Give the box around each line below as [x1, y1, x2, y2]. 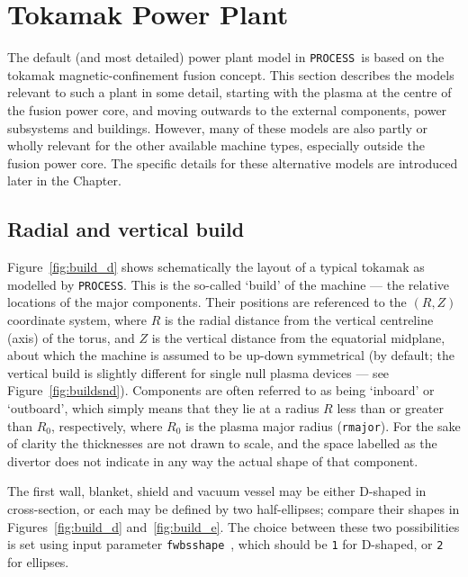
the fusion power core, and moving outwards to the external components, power [7, 100, 447, 119]
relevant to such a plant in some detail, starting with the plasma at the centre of [7, 83, 452, 102]
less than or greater [337, 398, 444, 417]
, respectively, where [51, 416, 163, 435]
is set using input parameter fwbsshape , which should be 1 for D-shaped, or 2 [7, 535, 444, 554]
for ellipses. [7, 552, 69, 571]
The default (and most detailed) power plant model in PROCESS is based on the [7, 48, 445, 67]
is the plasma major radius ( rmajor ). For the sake [185, 416, 461, 435]
